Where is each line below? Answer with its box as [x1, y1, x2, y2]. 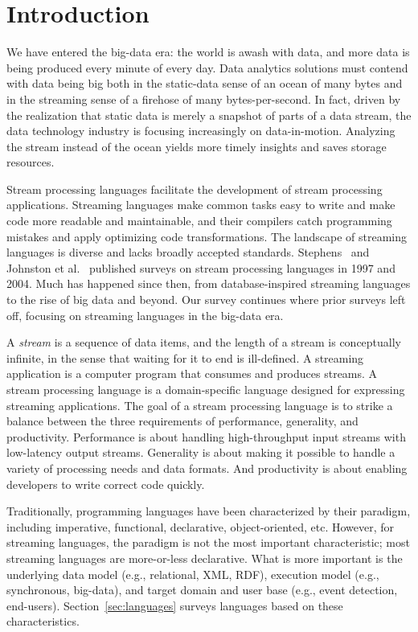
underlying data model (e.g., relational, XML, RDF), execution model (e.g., [6, 565, 379, 582]
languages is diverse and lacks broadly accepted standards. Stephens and [6, 244, 370, 261]
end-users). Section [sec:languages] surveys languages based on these [6, 597, 343, 614]
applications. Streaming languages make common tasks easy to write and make [6, 196, 395, 213]
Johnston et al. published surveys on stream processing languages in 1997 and [6, 259, 395, 276]
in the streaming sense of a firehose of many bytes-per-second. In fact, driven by [6, 90, 401, 107]
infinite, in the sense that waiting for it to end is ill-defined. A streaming [6, 349, 364, 366]
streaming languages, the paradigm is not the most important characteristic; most [6, 534, 410, 551]
